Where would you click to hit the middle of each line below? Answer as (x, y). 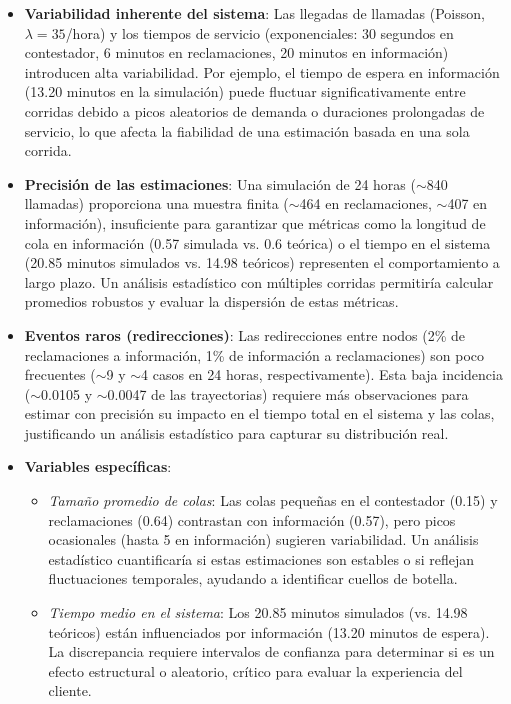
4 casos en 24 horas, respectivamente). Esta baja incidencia (322, 374)
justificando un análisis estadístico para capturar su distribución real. (236, 432)
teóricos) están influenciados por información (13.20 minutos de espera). (269, 631)
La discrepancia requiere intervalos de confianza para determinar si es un (271, 651)
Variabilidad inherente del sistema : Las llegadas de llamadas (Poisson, (254, 13)
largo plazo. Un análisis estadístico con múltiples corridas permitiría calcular (259, 281)
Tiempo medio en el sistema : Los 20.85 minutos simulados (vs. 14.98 (258, 612)
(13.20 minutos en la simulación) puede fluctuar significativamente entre (245, 91)
